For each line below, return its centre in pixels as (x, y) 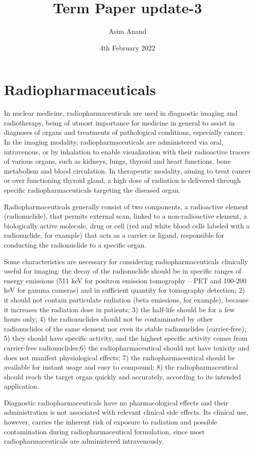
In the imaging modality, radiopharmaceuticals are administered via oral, (114, 142)
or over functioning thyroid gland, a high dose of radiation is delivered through (123, 180)
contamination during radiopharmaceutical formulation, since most (104, 431)
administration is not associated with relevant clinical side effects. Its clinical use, (126, 412)
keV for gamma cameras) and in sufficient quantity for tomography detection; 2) (125, 290)
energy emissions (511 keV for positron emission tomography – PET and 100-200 (125, 280)
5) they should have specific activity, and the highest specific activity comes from (126, 338)
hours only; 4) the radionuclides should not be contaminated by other (108, 319)
